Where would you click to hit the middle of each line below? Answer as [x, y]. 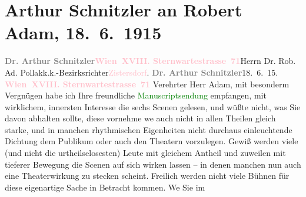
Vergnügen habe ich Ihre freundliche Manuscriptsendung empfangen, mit [136, 95]
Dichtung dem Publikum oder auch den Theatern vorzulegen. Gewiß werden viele [152, 141]
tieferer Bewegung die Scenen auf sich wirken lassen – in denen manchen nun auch [153, 164]
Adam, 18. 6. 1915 [83, 33]
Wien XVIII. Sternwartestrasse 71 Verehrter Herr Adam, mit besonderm [147, 84]
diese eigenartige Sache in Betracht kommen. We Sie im [105, 187]
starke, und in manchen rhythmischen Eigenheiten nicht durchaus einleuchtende [149, 129]
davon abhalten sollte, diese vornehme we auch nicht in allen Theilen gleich [140, 118]
